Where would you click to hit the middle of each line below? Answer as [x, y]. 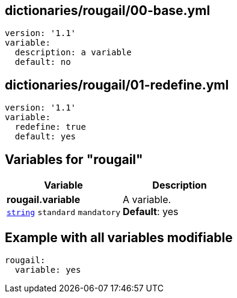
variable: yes [48, 269]
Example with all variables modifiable [119, 237]
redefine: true [50, 127]
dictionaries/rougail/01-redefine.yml [117, 85]
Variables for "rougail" [74, 159]
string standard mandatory [64, 213]
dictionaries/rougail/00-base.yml [108, 11]
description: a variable [73, 53]
